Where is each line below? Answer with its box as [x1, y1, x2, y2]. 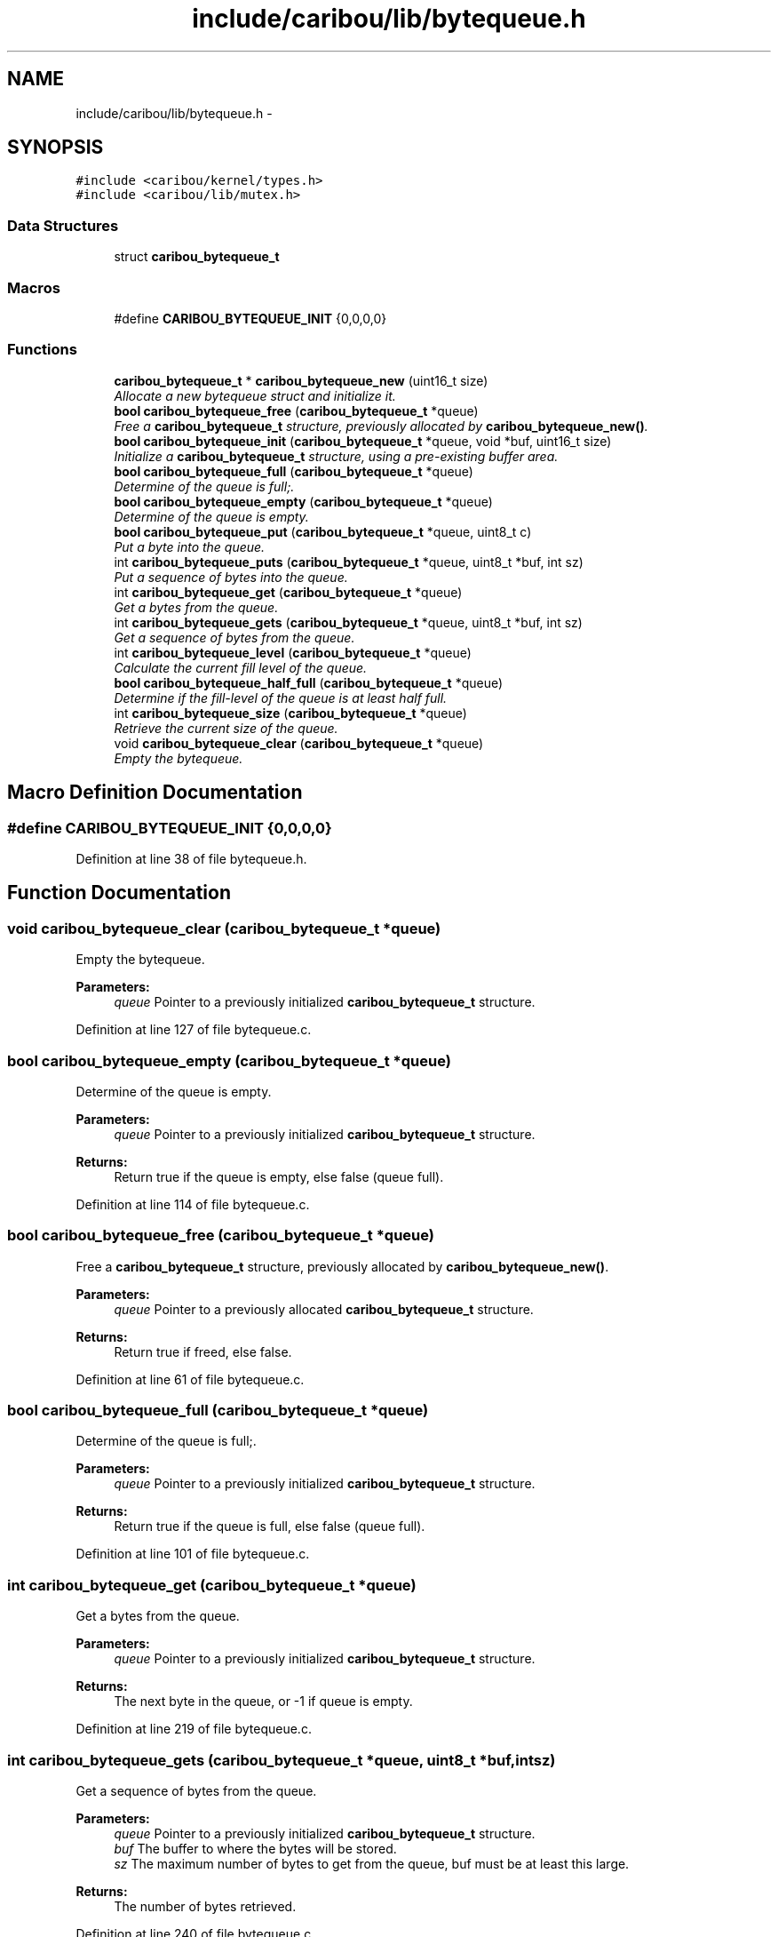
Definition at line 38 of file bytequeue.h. [75, 850, 307, 866]
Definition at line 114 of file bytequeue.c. [75, 1196, 310, 1212]
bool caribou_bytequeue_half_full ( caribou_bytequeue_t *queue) [114, 674, 504, 690]
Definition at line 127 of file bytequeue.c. [75, 1022, 312, 1038]
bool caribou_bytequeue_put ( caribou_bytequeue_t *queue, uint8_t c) [114, 523, 532, 539]
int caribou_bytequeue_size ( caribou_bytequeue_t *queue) [114, 705, 467, 721]
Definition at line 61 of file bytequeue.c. [75, 1371, 305, 1387]
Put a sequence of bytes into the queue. [114, 569, 348, 585]
